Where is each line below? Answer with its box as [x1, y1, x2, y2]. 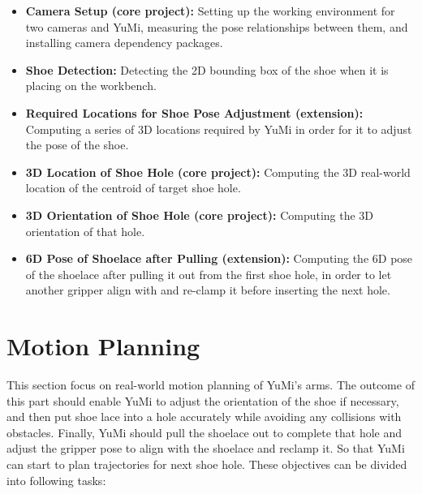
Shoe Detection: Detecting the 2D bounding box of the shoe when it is [25, 61, 389, 78]
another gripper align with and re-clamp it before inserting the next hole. [25, 281, 390, 299]
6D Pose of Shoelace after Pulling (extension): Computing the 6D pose [25, 250, 413, 267]
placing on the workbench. [25, 77, 157, 94]
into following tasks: [6, 471, 106, 488]
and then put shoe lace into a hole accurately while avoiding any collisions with [6, 408, 402, 425]
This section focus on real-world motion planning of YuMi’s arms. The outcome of [6, 376, 415, 393]
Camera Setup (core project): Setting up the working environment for [25, 2, 395, 19]
